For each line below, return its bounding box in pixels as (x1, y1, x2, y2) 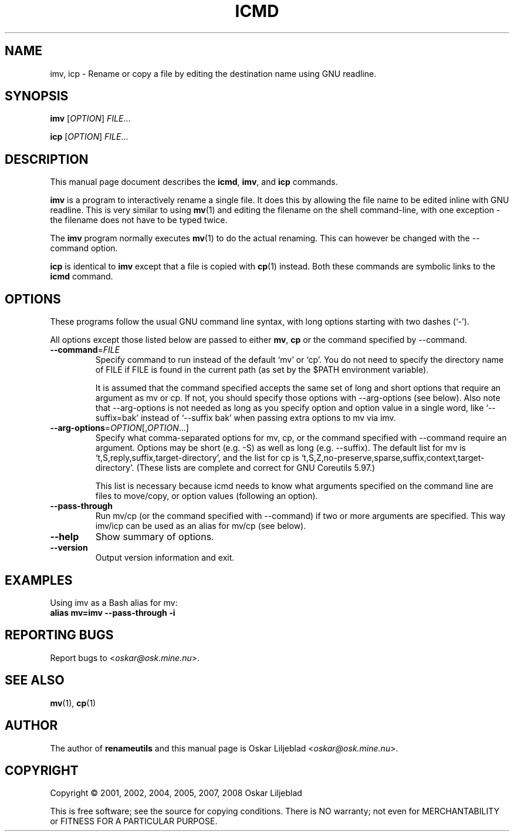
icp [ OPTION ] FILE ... (50, 132, 128, 142)
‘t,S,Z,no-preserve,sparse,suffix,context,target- (301, 453, 485, 463)
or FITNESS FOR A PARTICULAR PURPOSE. (50, 816, 218, 827)
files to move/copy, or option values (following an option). (95, 491, 318, 501)
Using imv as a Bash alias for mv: (50, 597, 178, 608)
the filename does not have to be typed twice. (50, 215, 228, 225)
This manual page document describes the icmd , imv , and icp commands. (50, 177, 338, 187)
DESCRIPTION (5, 151, 89, 167)
